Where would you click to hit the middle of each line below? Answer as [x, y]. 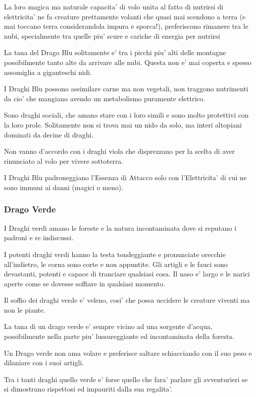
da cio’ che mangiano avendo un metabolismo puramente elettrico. [105, 98]
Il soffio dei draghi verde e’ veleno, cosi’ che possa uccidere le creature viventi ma [127, 300]
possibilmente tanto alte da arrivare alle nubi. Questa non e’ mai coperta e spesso [128, 62]
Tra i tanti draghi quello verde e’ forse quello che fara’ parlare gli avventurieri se [126, 379]
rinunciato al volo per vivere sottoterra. [64, 161]
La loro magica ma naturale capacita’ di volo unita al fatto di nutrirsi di [114, 6]
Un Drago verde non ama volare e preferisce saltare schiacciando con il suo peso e [128, 353]
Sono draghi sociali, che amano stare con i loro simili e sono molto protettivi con [126, 115]
